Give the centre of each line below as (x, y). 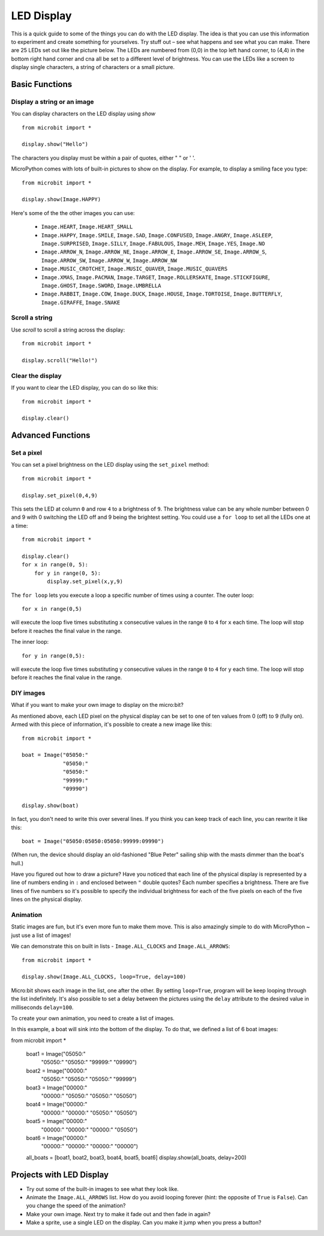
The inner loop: (30, 642)
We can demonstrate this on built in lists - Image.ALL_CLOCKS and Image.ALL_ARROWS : (121, 947)
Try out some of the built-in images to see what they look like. (103, 1189)
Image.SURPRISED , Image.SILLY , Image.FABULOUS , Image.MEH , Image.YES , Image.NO (153, 243)
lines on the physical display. (46, 899)
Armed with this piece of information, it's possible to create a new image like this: (112, 724)
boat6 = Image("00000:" (57, 1138)
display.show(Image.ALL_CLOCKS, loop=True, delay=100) (104, 977)
